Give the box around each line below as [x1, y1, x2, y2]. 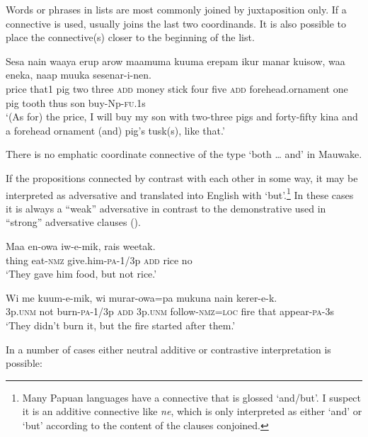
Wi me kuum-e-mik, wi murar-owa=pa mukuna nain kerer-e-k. [6, 290, 277, 305]
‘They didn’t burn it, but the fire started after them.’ [6, 317, 236, 332]
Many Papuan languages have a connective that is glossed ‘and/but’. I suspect [22, 390, 362, 404]
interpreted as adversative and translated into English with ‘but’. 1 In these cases [6, 185, 354, 202]
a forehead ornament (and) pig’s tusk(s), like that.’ [6, 123, 225, 137]
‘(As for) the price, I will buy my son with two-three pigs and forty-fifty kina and [6, 109, 358, 124]
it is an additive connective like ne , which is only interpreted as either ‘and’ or [22, 404, 362, 419]
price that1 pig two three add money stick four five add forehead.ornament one [6, 81, 348, 96]
